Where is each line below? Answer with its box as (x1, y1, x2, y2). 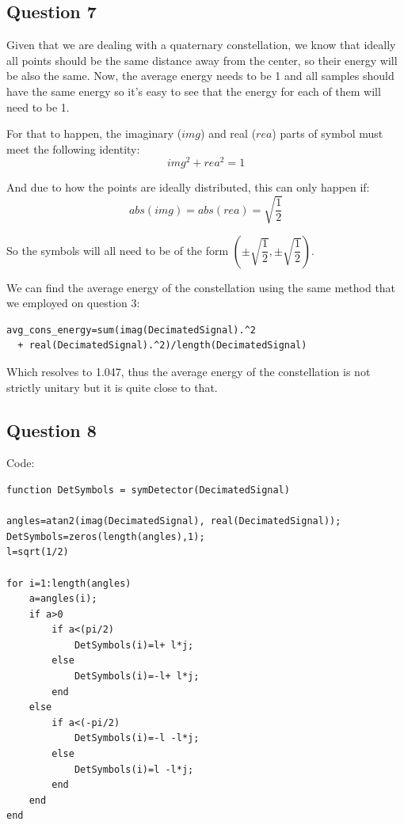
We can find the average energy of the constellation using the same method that (6, 279, 396, 295)
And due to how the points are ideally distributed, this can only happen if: (6, 179, 370, 196)
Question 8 (6, 417, 97, 442)
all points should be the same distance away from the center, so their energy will (6, 51, 398, 68)
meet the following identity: (6, 140, 140, 157)
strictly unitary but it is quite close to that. (6, 378, 218, 395)
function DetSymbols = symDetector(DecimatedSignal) (6, 484, 290, 496)
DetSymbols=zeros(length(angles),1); (6, 530, 205, 542)
